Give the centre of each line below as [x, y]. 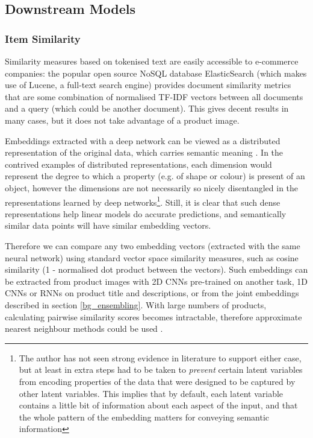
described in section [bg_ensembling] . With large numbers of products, [136, 304]
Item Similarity [43, 38]
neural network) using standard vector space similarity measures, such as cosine [152, 257]
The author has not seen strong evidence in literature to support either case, [160, 357]
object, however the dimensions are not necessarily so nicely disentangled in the [152, 187]
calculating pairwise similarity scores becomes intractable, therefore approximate [153, 316]
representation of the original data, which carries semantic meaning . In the [144, 152]
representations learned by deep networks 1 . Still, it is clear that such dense [143, 201]
